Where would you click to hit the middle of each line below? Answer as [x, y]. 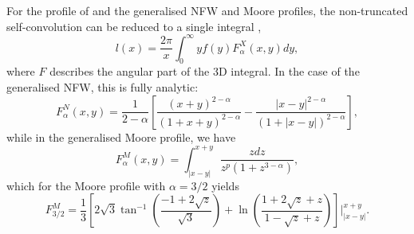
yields [225, 185]
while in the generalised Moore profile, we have [121, 136]
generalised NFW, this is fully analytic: [103, 87]
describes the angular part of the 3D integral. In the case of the [205, 71]
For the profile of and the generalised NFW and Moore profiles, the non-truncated [207, 10]
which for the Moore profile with [86, 185]
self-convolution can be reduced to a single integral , [134, 26]
